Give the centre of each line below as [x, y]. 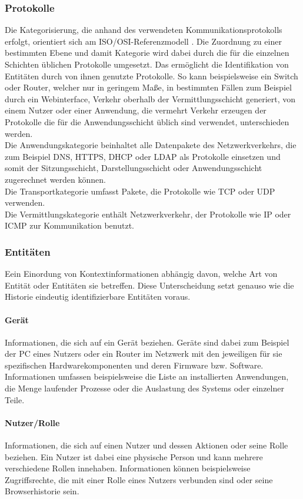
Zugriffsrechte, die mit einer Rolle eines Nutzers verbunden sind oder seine [139, 479]
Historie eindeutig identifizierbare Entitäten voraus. [98, 297]
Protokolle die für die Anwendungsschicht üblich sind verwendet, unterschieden [147, 121]
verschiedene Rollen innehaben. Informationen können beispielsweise [128, 468]
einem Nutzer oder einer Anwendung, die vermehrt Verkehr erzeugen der [136, 110]
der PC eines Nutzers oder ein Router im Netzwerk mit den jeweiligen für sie [144, 354]
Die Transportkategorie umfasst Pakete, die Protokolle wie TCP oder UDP [140, 191]
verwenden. [25, 202]
